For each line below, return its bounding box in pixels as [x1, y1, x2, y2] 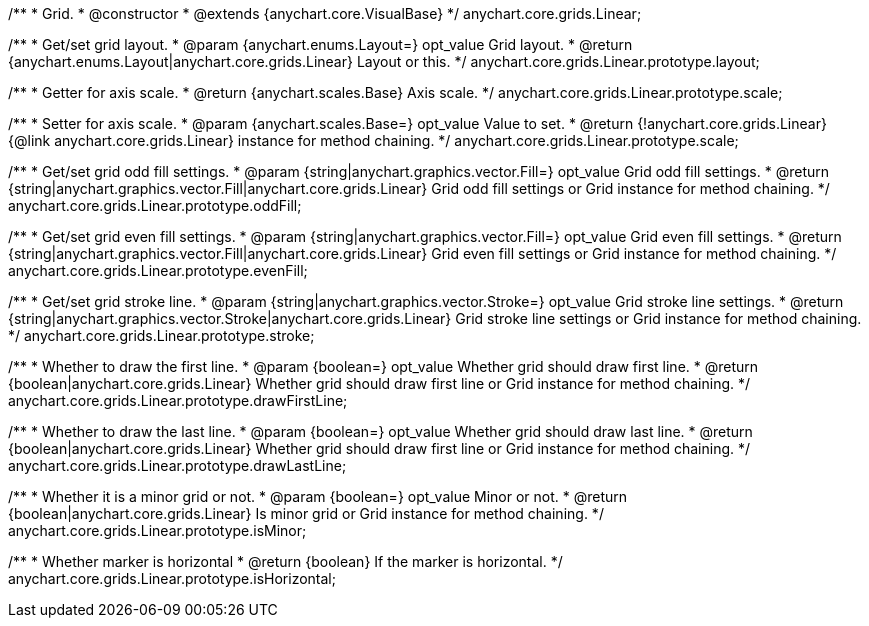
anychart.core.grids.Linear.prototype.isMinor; [8, 522, 307, 539]
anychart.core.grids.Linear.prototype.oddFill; [8, 197, 302, 214]
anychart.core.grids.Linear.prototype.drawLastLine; [8, 457, 347, 474]
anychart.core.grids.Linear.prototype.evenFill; [8, 262, 308, 279]
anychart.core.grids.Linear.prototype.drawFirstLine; [8, 392, 348, 409]
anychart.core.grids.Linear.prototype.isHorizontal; [8, 570, 336, 587]
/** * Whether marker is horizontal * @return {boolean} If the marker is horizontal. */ [8, 553, 563, 570]
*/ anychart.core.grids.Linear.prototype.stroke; [8, 327, 315, 344]
